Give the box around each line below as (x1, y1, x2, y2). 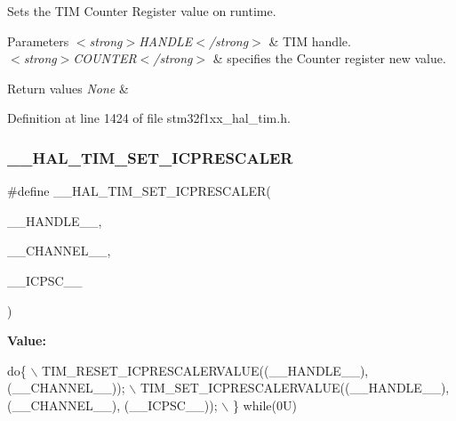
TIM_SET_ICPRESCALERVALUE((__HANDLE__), (140, 378, 450, 397)
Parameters (7, 31, 69, 50)
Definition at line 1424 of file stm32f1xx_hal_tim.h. (7, 109, 291, 127)
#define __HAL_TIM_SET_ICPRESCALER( (7, 182, 271, 200)
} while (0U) (232, 395, 297, 414)
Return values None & (7, 78, 129, 97)
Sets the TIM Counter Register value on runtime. (7, 2, 276, 20)
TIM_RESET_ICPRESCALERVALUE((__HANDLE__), (42, 360, 369, 379)
